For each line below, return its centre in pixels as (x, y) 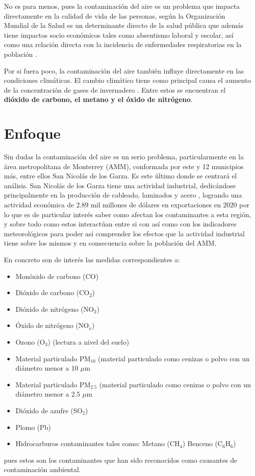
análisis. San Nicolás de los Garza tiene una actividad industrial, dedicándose (120, 185)
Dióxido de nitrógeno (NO (55, 309)
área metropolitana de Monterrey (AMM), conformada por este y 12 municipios (124, 166)
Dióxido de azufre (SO (49, 410)
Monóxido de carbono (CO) (57, 276)
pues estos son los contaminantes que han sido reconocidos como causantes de (121, 460)
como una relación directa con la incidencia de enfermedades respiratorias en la (123, 44)
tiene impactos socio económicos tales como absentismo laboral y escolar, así (119, 35)
